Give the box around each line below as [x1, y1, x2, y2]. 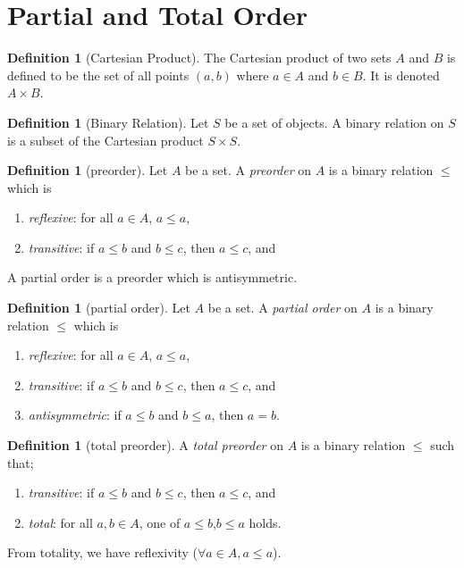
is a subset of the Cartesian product [7, 130, 204, 149]
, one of [139, 513, 181, 531]
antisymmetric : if [28, 405, 122, 424]
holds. [249, 513, 282, 531]
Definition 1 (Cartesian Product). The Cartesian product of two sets [7, 48, 392, 67]
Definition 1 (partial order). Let [7, 298, 190, 317]
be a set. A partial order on [207, 298, 358, 317]
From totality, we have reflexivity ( [7, 543, 198, 562]
